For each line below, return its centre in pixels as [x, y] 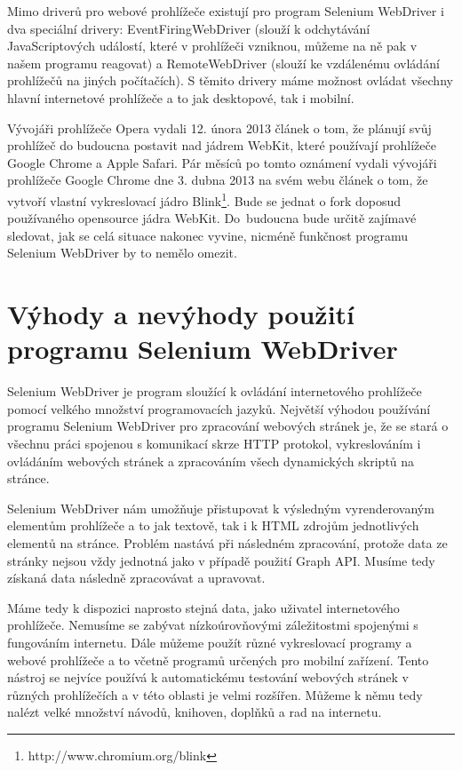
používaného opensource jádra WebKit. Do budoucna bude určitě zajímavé [212, 218]
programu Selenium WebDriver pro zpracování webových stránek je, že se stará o [228, 426]
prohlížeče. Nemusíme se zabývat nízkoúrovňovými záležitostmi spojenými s [213, 625]
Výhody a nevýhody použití [181, 314]
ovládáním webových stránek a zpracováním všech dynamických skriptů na [211, 461]
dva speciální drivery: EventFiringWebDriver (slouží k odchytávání [189, 28]
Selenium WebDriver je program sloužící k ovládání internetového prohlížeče [215, 391]
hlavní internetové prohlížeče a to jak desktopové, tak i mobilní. [181, 97]
